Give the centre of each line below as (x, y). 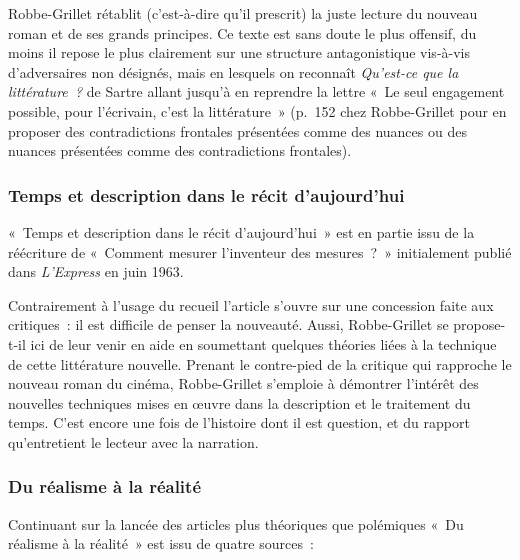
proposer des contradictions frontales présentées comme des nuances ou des (237, 130)
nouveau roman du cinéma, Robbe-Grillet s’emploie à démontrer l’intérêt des (243, 383)
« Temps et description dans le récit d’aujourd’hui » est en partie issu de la (241, 231)
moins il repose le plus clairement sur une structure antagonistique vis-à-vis (239, 52)
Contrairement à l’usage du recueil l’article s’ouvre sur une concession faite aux (251, 304)
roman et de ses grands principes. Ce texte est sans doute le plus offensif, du (242, 32)
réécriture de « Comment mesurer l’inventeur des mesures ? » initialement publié (260, 251)
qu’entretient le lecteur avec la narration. (133, 441)
